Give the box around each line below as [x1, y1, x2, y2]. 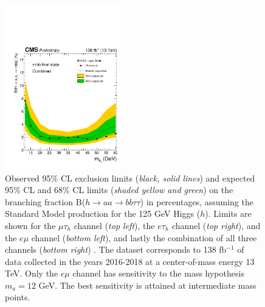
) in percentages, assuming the [140, 195, 253, 208]
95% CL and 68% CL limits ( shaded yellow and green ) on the [5, 183, 233, 196]
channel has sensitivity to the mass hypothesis [72, 267, 244, 280]
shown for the [5, 219, 56, 231]
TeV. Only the [5, 267, 58, 280]
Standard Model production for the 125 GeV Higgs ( [5, 207, 201, 220]
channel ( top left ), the [74, 219, 155, 231]
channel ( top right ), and [171, 219, 261, 231]
